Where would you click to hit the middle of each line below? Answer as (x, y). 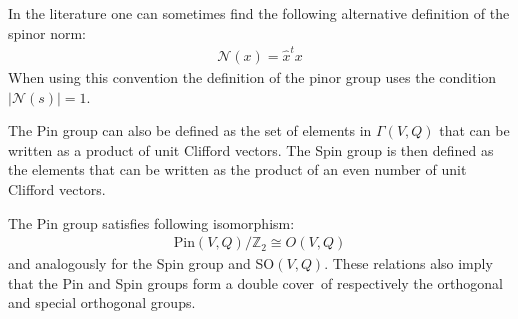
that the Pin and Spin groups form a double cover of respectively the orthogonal (255, 282)
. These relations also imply (408, 263)
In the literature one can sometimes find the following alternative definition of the (259, 13)
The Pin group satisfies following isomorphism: (151, 222)
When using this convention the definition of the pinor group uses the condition (252, 76)
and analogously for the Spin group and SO (141, 263)
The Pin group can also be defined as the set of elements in (190, 130)
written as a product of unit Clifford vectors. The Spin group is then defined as (251, 149)
